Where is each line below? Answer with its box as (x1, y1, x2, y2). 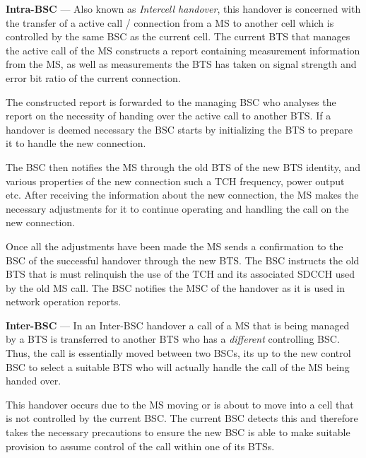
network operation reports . (6, 294, 122, 309)
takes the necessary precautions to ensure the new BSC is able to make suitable (6, 425, 350, 440)
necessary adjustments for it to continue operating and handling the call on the (6, 201, 349, 216)
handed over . (6, 373, 61, 388)
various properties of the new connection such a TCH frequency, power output (6, 173, 345, 188)
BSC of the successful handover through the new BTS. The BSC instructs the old (6, 252, 360, 267)
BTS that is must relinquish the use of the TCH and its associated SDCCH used (6, 266, 355, 281)
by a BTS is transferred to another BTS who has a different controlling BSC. (6, 331, 340, 346)
